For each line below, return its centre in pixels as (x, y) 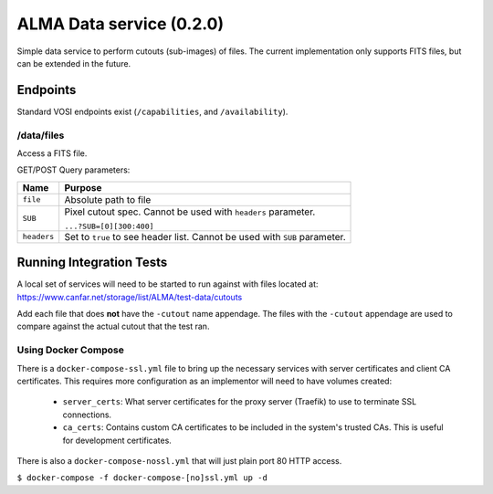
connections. (87, 415)
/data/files (41, 135)
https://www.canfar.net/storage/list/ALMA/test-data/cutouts (130, 297)
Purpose (83, 187)
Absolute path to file (108, 199)
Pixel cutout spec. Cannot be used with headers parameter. (190, 212)
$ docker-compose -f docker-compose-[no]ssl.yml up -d (142, 478)
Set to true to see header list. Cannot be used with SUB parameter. (205, 236)
